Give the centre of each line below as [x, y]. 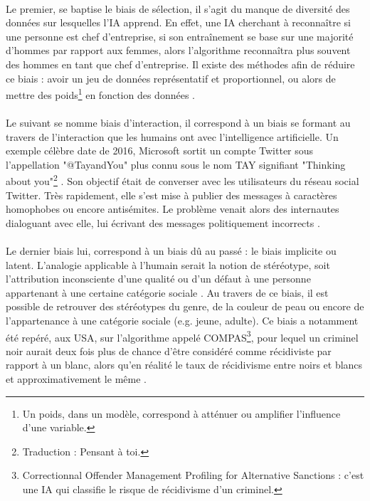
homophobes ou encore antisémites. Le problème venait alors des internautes [173, 209]
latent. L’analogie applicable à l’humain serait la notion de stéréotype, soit [168, 264]
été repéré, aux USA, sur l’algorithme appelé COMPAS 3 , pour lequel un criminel [182, 336]
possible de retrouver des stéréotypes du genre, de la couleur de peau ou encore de [185, 306]
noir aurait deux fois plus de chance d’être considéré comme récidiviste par [169, 350]
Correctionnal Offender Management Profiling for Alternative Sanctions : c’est [193, 475]
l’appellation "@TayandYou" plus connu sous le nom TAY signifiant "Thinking [176, 164]
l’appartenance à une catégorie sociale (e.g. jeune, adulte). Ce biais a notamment [182, 320]
